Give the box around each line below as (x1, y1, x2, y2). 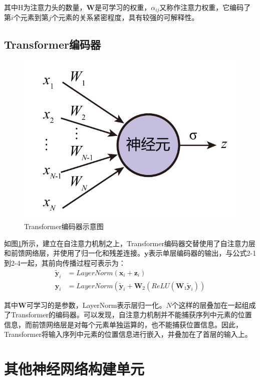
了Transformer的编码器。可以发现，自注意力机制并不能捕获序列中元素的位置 (4, 309, 252, 320)
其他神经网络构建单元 (4, 358, 145, 379)
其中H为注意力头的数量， (4, 2, 87, 12)
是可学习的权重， (95, 2, 151, 12)
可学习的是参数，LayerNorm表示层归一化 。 (26, 299, 166, 310)
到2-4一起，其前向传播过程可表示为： (4, 257, 126, 268)
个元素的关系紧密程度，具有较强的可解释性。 (51, 12, 199, 23)
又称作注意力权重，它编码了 (159, 2, 251, 12)
